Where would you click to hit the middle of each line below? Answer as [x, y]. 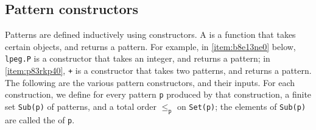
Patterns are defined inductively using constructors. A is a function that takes [150, 34]
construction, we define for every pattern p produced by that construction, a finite [158, 94]
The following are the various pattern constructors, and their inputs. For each [150, 82]
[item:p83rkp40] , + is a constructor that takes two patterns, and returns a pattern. [158, 70]
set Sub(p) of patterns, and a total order [81, 106]
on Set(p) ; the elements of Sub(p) [241, 106]
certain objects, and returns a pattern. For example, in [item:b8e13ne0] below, [150, 46]
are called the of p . [40, 119]
